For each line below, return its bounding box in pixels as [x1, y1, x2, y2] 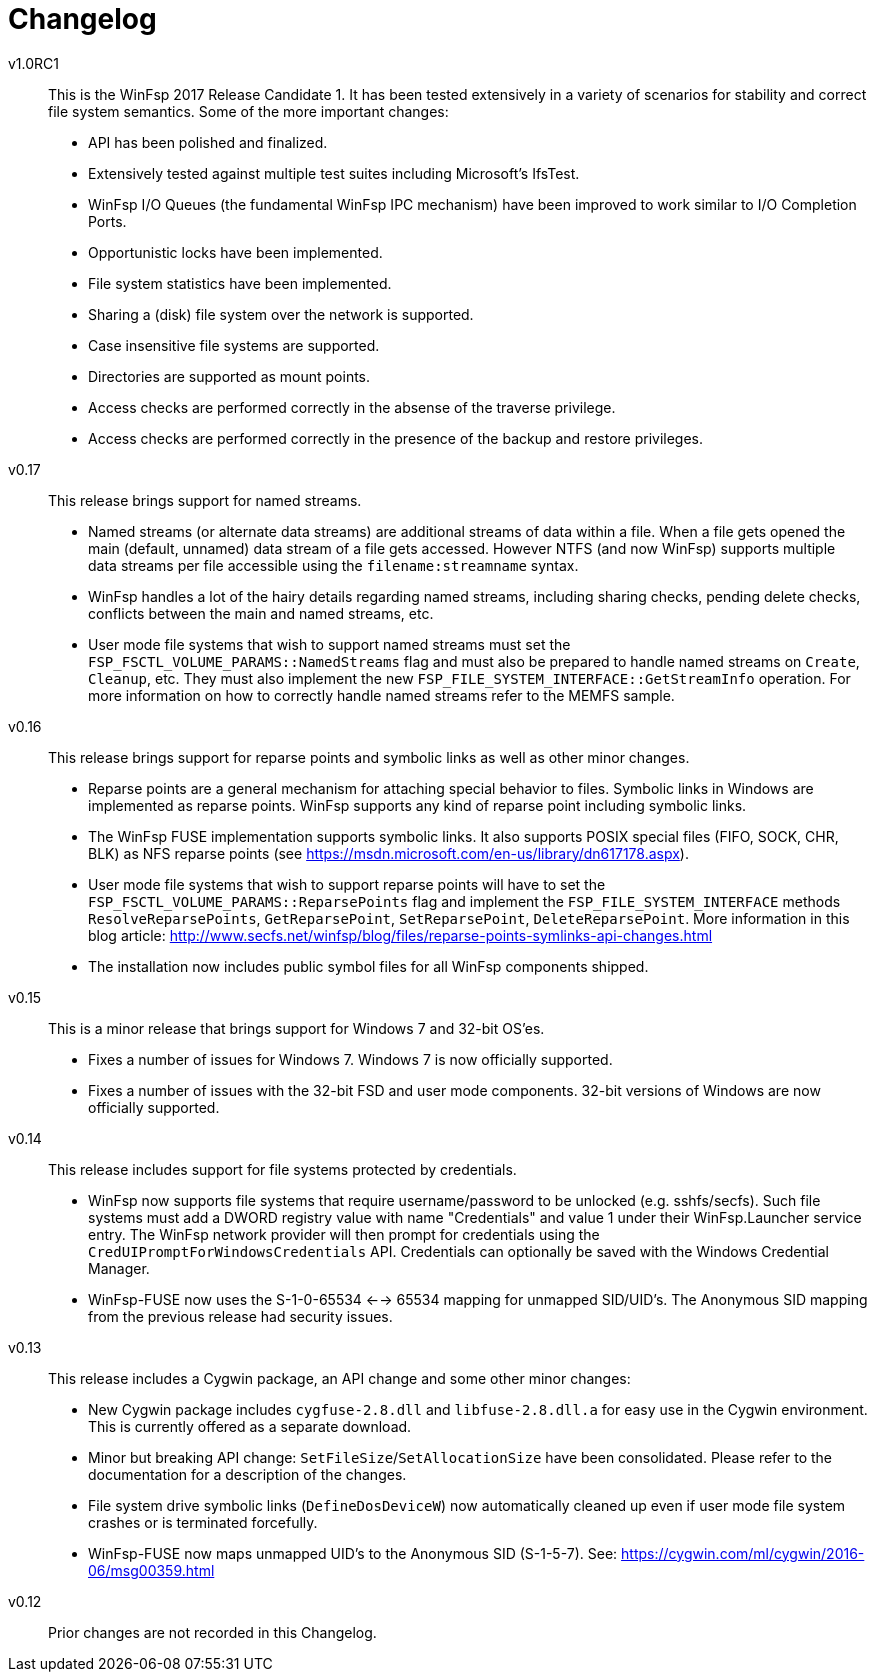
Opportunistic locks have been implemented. [88, 243, 383, 261]
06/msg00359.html [88, 1561, 215, 1579]
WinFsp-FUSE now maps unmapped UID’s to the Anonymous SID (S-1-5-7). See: [88, 1544, 618, 1562]
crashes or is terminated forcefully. [88, 1513, 318, 1531]
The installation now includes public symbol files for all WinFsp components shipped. [88, 957, 649, 975]
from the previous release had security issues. [88, 1307, 393, 1325]
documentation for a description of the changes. [88, 1465, 407, 1483]
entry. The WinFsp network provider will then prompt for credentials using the [88, 1225, 600, 1243]
